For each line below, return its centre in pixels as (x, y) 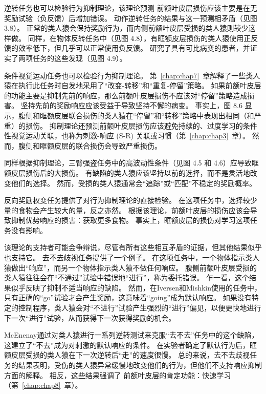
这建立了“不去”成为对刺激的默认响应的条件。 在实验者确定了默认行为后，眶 (130, 345)
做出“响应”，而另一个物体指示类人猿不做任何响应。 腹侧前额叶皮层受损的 (134, 267)
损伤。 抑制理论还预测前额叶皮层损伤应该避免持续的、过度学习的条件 (141, 125)
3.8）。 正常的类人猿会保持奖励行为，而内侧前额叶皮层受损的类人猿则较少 (126, 28)
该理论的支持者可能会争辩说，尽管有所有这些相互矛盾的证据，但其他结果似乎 (133, 247)
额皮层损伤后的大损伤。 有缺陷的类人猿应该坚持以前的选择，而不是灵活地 (127, 172)
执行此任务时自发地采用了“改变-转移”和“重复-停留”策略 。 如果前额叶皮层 (140, 85)
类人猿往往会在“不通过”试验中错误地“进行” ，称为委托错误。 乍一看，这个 (127, 277)
